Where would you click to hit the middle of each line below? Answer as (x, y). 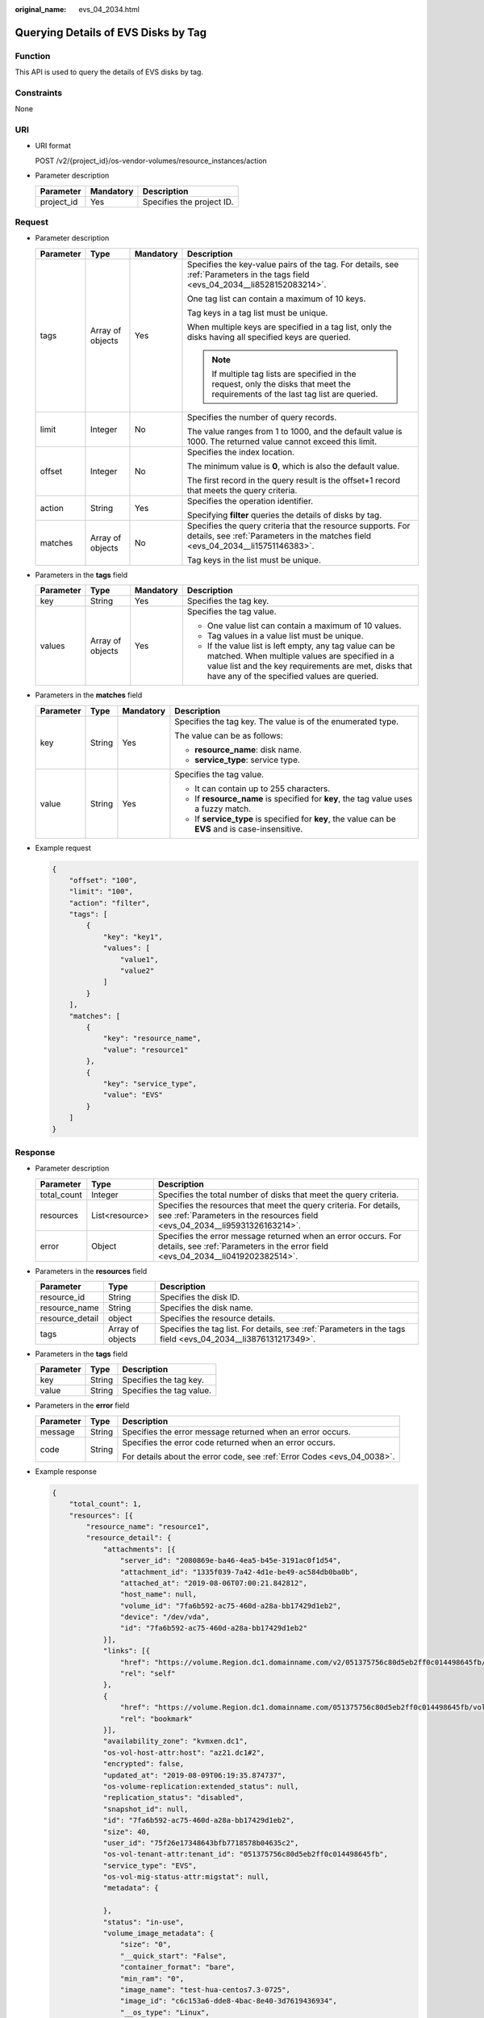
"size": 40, (127, 1832)
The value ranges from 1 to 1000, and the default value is (294, 431)
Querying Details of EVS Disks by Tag (111, 32)
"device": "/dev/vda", (165, 1617)
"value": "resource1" (146, 1050)
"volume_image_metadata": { (158, 1934)
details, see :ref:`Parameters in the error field (243, 1246)
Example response (66, 1471)
